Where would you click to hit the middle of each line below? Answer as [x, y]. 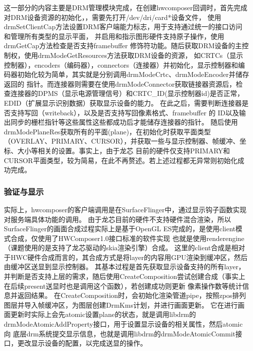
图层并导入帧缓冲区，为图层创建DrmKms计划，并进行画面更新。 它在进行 [121, 305]
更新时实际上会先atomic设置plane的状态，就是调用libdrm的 [103, 314]
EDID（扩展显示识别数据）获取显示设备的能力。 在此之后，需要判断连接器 [123, 102]
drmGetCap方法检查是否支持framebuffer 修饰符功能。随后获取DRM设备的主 [123, 46]
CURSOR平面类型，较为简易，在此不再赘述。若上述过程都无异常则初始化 [121, 160]
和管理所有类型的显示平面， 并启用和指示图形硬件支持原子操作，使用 [114, 36]
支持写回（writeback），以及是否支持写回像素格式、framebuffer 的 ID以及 [125, 112]
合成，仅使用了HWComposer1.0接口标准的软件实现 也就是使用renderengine [127, 238]
